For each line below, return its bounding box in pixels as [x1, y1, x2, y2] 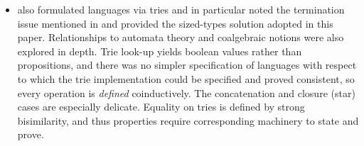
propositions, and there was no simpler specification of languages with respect [17, 57, 357, 72]
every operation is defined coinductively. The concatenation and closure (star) [17, 85, 355, 100]
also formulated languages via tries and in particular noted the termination [17, 2, 345, 16]
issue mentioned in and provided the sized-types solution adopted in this [17, 16, 333, 30]
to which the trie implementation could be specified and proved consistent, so [17, 71, 355, 86]
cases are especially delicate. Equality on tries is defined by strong [17, 99, 305, 114]
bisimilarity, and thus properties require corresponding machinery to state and [17, 113, 359, 128]
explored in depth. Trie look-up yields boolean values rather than [17, 43, 302, 58]
